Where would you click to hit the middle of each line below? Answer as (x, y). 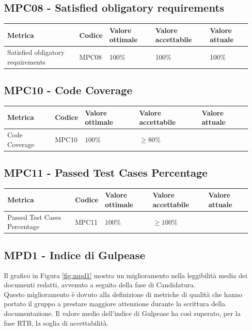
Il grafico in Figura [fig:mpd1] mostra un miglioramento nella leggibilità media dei (126, 275)
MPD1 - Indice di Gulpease (75, 255)
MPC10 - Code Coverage (68, 90)
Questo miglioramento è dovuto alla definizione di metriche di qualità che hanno (123, 294)
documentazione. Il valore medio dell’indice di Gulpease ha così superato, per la (122, 313)
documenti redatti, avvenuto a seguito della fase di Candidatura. (100, 285)
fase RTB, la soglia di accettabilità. (56, 323)
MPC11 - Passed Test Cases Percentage (106, 173)
